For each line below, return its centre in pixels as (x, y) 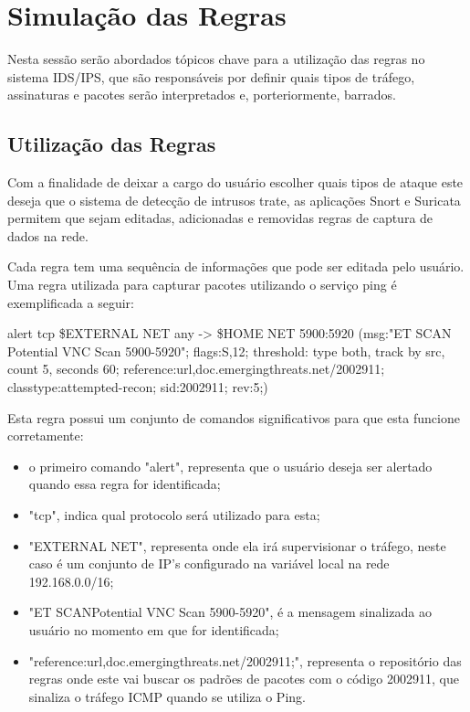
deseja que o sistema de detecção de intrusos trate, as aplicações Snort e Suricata (234, 200)
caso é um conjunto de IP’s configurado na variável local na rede (209, 563)
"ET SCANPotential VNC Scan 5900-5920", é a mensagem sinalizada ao (230, 612)
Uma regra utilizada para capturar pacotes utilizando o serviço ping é (202, 285)
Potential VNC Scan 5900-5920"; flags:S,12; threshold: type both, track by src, (226, 351)
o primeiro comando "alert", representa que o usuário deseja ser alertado (230, 466)
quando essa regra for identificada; (125, 484)
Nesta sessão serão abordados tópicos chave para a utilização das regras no (216, 59)
